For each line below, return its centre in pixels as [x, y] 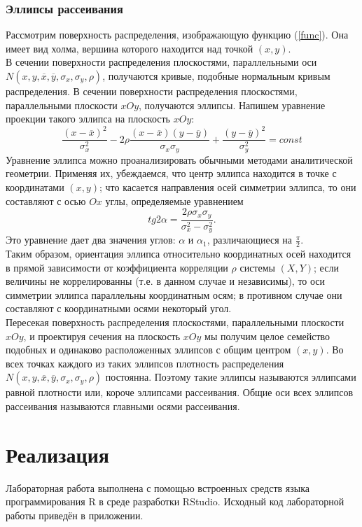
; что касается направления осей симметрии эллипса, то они [228, 187]
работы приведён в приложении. [75, 515]
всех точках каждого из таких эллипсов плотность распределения [145, 363]
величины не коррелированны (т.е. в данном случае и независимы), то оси [166, 281]
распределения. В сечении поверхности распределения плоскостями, [152, 91]
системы [257, 267]
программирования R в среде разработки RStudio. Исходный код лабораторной [175, 501]
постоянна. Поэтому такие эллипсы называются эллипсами [231, 377]
